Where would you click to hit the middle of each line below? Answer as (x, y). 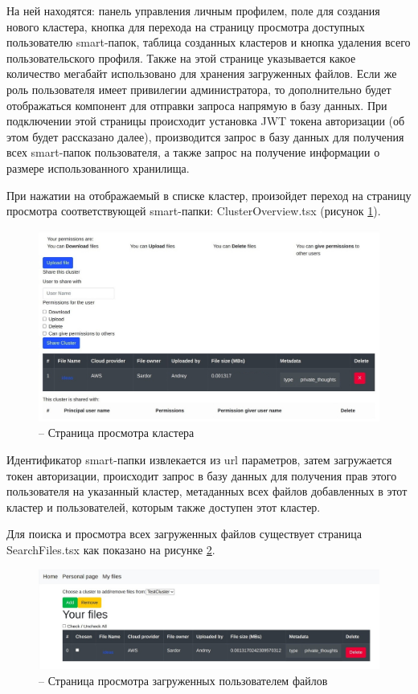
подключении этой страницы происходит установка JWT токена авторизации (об (206, 121)
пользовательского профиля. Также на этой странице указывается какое (181, 57)
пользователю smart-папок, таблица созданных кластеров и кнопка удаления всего (209, 42)
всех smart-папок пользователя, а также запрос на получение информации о (193, 152)
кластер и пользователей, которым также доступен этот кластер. (164, 506)
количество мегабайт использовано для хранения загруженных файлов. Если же (202, 73)
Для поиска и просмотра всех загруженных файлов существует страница (184, 534)
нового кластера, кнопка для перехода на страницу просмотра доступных (186, 26)
